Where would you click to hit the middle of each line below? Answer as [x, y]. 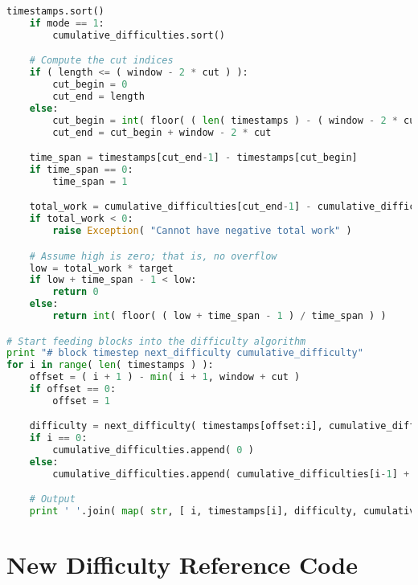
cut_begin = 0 [90, 85]
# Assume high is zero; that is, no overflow [153, 256]
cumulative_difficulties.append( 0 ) [153, 450]
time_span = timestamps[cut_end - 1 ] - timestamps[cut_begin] [193, 158]
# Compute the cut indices [101, 61]
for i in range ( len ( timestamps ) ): [110, 365]
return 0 [76, 292]
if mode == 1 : [67, 23]
